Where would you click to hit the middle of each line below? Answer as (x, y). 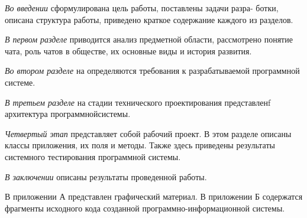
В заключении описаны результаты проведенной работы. (106, 176)
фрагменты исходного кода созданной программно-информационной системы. (145, 208)
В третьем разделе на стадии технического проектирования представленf (138, 102)
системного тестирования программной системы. (93, 156)
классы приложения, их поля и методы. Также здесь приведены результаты (140, 145)
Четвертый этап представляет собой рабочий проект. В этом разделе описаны (148, 133)
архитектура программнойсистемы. (68, 114)
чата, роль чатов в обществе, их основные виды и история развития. (128, 51)
